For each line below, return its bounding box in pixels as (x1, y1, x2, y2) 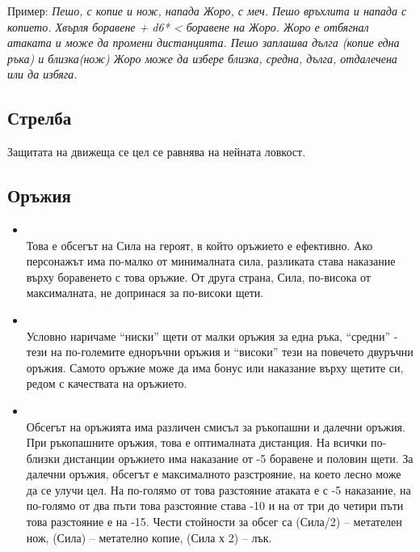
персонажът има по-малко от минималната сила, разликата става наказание (26, 253, 396, 270)
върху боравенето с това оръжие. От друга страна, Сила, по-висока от (26, 268, 371, 285)
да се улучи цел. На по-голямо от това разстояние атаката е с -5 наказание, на (26, 481, 411, 498)
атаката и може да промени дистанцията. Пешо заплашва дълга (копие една (7, 34, 400, 51)
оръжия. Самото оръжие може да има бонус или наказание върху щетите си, (26, 359, 404, 376)
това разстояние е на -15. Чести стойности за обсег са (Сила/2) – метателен (26, 513, 402, 530)
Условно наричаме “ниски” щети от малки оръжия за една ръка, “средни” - (26, 327, 398, 344)
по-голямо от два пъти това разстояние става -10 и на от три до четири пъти (26, 497, 404, 514)
